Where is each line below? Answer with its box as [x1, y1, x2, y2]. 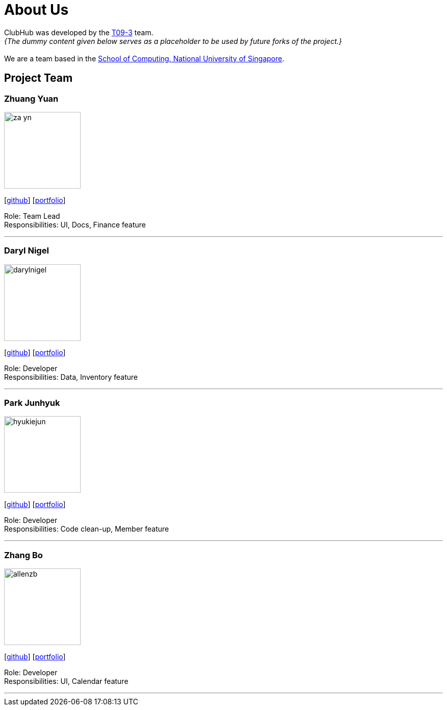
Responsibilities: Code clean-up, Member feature [4, 524, 169, 534]
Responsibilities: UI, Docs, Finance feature [4, 220, 146, 229]
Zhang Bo [4, 549, 43, 560]
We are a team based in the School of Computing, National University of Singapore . [4, 54, 285, 63]
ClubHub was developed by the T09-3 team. [4, 28, 154, 37]
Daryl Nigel [4, 245, 49, 256]
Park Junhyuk [4, 398, 60, 408]
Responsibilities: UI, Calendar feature [4, 677, 129, 686]
